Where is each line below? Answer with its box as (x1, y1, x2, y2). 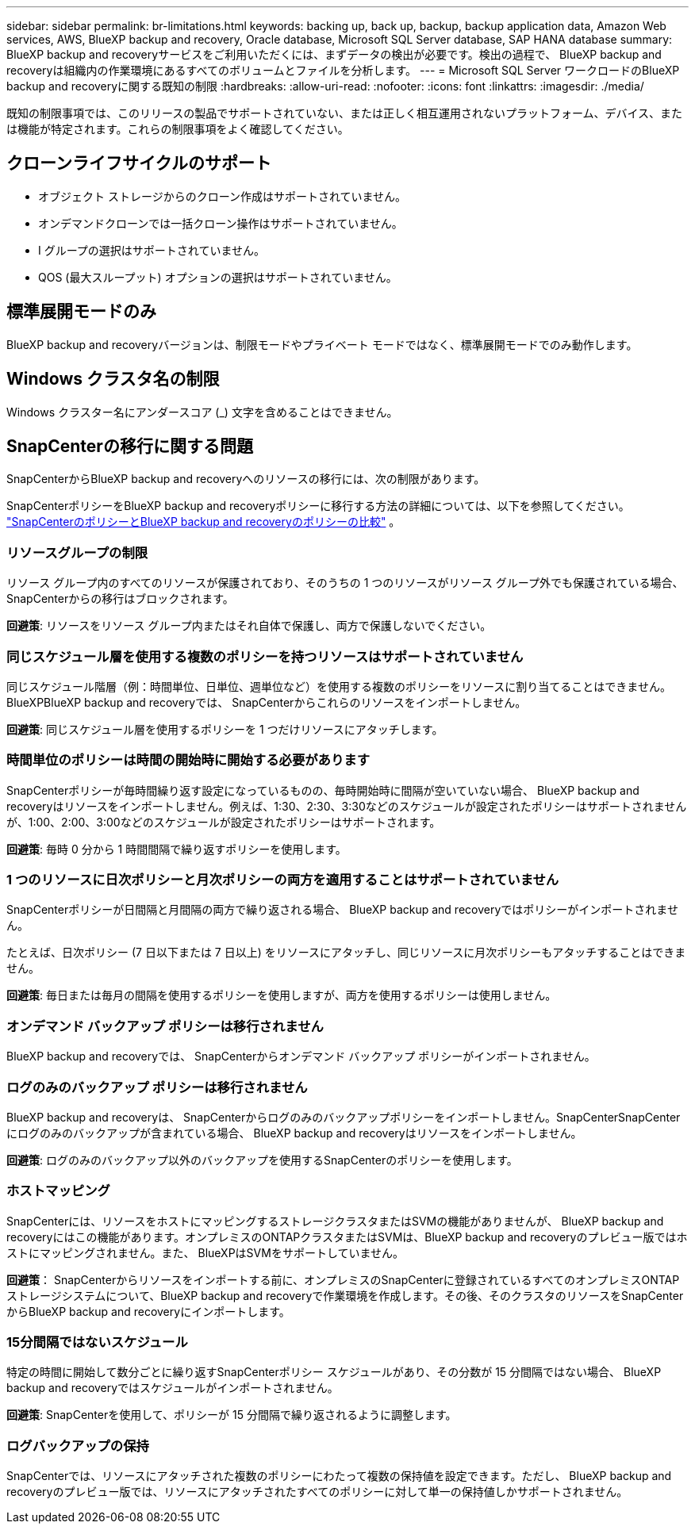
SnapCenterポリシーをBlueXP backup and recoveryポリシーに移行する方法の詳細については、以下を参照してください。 (6, 499, 630, 513)
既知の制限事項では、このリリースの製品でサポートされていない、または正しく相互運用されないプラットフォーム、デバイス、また (6, 106, 683, 120)
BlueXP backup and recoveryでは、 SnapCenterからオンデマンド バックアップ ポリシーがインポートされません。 (6, 1049, 596, 1064)
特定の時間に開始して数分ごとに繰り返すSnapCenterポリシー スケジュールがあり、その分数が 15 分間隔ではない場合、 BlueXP (6, 1365, 662, 1379)
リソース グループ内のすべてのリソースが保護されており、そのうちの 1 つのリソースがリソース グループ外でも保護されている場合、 (6, 576, 684, 590)
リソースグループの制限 (6, 544, 148, 561)
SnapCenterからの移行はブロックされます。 (6, 592, 234, 606)
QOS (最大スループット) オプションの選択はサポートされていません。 (38, 270, 397, 284)
